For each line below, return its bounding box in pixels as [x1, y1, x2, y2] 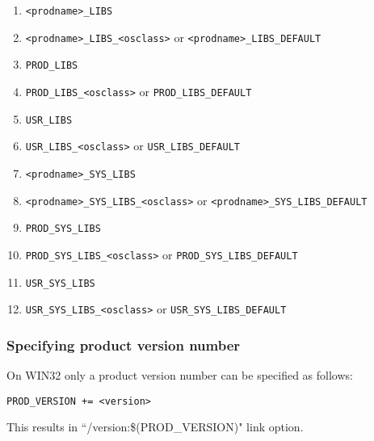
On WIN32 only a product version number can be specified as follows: [6, 367, 353, 384]
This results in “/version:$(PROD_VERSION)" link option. [6, 418, 304, 435]
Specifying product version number [6, 334, 241, 355]
